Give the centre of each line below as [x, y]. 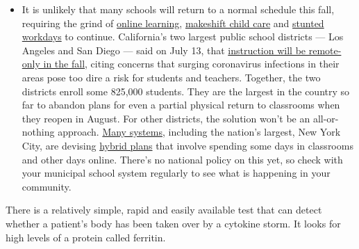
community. [47, 186]
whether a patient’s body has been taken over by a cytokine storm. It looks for [173, 223]
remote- [325, 50]
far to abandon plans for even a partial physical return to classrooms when [181, 105]
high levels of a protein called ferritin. [86, 237]
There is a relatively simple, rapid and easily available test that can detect [164, 210]
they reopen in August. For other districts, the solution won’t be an [166, 118]
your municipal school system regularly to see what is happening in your [176, 173]
